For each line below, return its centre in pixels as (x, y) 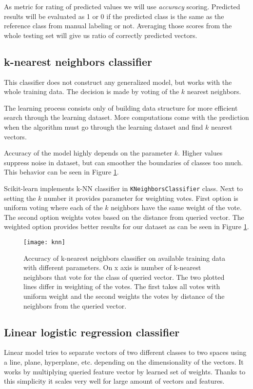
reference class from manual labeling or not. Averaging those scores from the (118, 26)
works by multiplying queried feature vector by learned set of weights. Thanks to (125, 371)
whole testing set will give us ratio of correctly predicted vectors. (101, 35)
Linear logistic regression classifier (92, 332)
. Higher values (200, 153)
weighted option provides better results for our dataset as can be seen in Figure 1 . (126, 226)
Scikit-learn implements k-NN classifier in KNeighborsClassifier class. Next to (124, 188)
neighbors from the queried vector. (75, 305)
